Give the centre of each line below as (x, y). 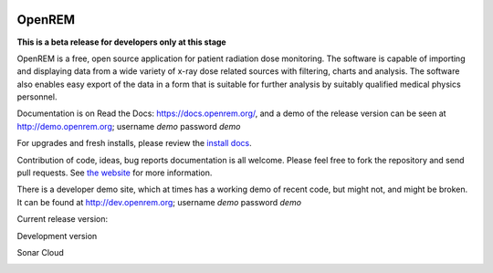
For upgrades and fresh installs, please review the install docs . (135, 143)
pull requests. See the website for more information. (115, 173)
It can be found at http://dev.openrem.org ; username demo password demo (159, 202)
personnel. (37, 97)
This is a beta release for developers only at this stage (122, 42)
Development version (57, 236)
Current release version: (63, 219)
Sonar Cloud (40, 252)
